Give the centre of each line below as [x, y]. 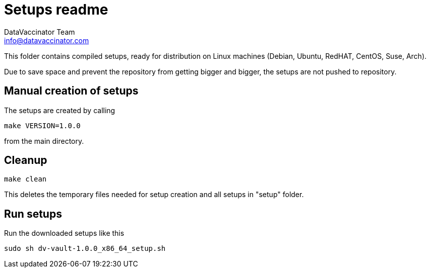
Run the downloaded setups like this [64, 233]
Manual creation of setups [71, 91]
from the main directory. [44, 141]
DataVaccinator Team [40, 32]
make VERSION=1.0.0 [42, 125]
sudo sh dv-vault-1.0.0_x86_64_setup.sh [85, 249]
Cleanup [26, 160]
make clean [25, 179]
